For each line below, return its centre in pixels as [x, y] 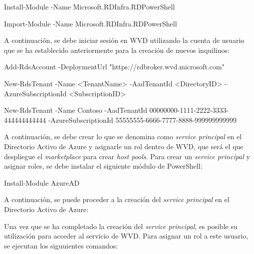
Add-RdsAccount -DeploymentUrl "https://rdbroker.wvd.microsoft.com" [114, 67]
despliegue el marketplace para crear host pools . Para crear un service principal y [127, 156]
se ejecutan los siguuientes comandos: [61, 245]
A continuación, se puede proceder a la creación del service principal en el [117, 199]
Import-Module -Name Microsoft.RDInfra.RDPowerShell [91, 23]
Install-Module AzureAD [42, 182]
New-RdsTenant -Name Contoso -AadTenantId [76, 110]
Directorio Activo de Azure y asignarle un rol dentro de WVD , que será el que [124, 146]
